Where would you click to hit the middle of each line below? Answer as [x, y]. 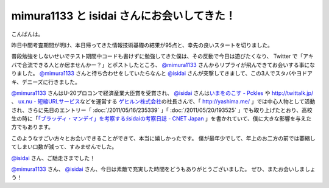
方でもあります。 [33, 127]
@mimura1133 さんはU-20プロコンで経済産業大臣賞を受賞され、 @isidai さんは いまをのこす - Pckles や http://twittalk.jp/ [162, 93]
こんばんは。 [27, 34]
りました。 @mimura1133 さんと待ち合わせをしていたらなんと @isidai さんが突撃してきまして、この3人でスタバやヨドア [162, 74]
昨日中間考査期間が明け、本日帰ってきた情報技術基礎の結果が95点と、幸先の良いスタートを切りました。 [142, 45]
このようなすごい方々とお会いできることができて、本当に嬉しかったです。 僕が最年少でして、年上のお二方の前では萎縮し [164, 138]
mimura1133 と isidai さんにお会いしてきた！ [124, 16]
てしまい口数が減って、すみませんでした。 [64, 147]
